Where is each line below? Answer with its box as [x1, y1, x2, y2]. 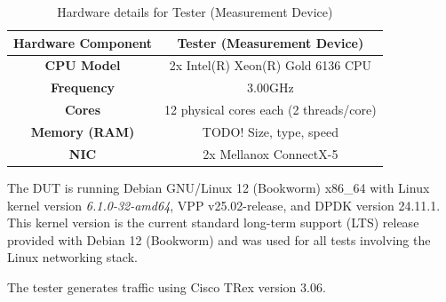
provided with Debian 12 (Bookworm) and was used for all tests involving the [7, 230, 431, 249]
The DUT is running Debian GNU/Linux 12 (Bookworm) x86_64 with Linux [7, 178, 430, 196]
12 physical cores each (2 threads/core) [164, 100, 377, 119]
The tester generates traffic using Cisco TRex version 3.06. [7, 277, 326, 296]
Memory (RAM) [30, 122, 135, 140]
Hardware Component [13, 33, 153, 52]
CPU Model [44, 56, 121, 75]
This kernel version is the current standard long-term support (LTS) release [7, 213, 419, 232]
